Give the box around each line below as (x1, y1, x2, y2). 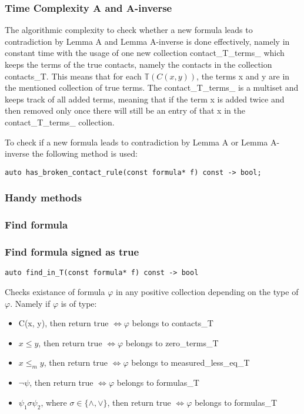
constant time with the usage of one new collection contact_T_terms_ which (5, 47, 285, 59)
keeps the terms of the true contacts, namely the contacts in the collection (5, 58, 272, 70)
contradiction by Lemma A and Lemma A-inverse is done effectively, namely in (5, 35, 290, 47)
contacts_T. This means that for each (5, 69, 142, 82)
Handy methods (5, 190, 82, 205)
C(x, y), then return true (18, 317, 109, 329)
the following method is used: (32, 147, 138, 160)
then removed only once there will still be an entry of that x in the (5, 104, 245, 117)
